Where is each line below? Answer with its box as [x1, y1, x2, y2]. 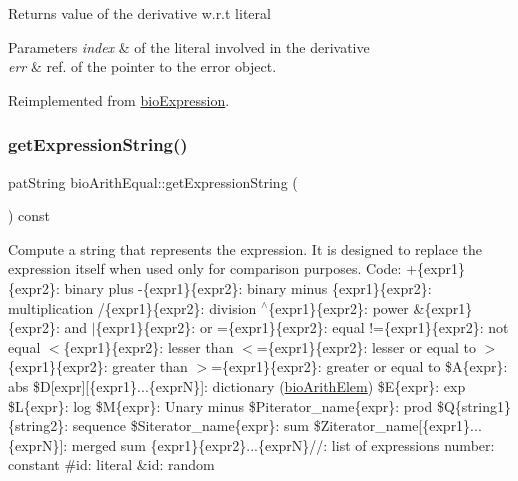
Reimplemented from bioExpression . [8, 89, 230, 110]
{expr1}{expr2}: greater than [8, 356, 188, 377]
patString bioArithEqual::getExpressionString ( [8, 171, 298, 192]
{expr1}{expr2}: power [268, 297, 409, 318]
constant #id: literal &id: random [8, 454, 215, 475]
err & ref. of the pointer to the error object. [8, 56, 277, 77]
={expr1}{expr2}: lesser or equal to [256, 336, 477, 357]
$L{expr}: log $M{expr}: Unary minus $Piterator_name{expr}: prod [8, 395, 433, 416]
